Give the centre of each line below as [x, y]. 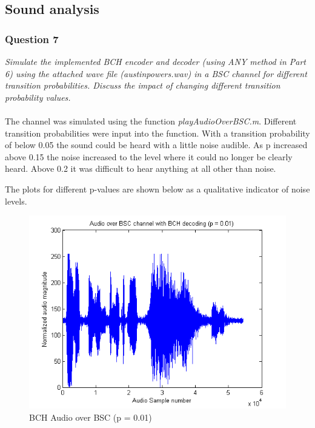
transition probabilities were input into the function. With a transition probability [157, 133]
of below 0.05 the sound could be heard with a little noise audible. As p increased [156, 145]
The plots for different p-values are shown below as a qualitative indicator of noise [157, 189]
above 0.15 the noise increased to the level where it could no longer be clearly [149, 156]
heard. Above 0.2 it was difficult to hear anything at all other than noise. [141, 168]
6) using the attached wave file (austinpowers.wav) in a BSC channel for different [156, 73]
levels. [16, 201]
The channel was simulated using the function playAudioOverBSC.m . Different [151, 121]
